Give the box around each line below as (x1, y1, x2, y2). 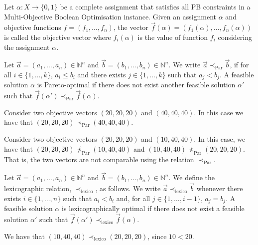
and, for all (116, 193, 150, 203)
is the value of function (137, 32, 208, 42)
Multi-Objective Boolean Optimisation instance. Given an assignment (4, 11, 217, 21)
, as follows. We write (95, 183, 161, 194)
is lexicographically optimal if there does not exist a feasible (62, 203, 245, 214)
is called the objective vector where (4, 32, 111, 42)
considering (218, 32, 253, 42)
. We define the (168, 172, 215, 183)
